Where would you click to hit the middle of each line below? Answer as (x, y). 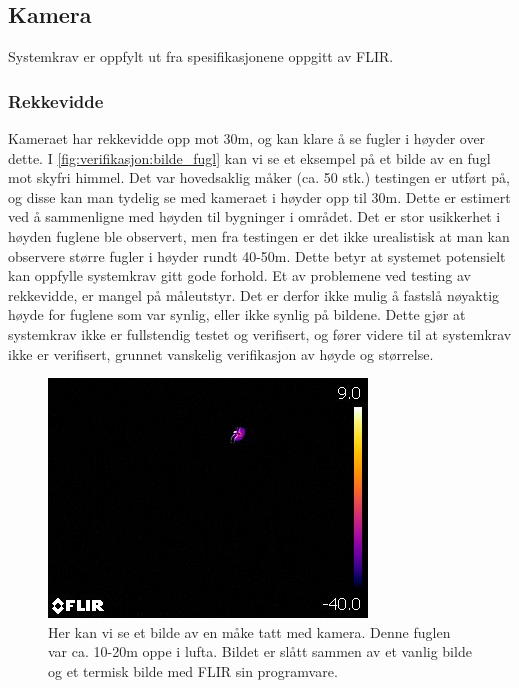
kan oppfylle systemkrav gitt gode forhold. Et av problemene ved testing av (239, 275)
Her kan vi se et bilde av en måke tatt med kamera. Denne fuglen (249, 631)
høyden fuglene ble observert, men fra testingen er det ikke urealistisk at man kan (259, 235)
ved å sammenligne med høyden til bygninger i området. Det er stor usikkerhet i (254, 216)
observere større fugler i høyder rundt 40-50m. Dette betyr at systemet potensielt (257, 255)
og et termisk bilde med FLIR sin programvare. (193, 670)
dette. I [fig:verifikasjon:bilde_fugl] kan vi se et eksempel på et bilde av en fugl (249, 157)
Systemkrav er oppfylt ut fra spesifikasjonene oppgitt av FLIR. (201, 56)
